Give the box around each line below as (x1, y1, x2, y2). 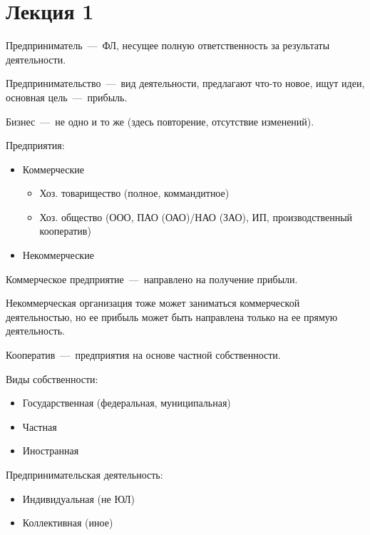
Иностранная (22, 443, 79, 458)
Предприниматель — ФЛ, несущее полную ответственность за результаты (6, 38, 330, 53)
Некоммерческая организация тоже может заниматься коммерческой (6, 295, 300, 310)
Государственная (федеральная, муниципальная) (22, 395, 231, 410)
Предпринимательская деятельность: (6, 467, 163, 481)
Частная (22, 419, 57, 434)
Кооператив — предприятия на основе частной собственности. (6, 347, 281, 362)
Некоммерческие (22, 248, 94, 263)
